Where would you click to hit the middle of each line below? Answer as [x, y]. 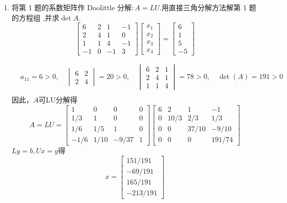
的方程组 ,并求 [35, 17]
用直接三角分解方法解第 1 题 [209, 7]
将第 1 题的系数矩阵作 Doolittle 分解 [72, 7]
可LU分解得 [58, 100]
